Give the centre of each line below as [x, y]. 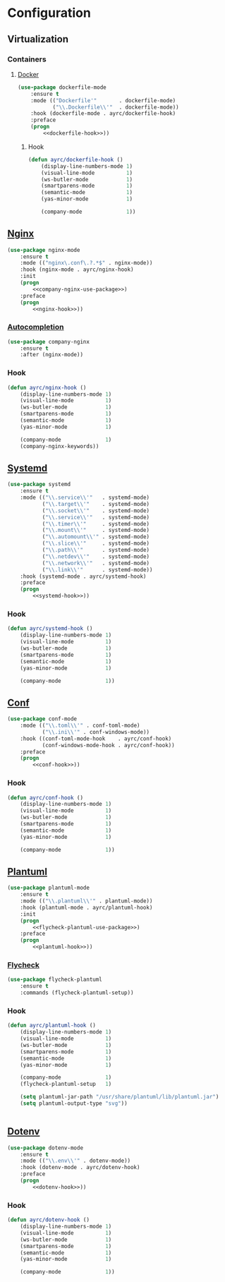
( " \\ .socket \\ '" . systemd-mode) [96, 510]
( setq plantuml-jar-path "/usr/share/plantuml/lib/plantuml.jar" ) [120, 1097]
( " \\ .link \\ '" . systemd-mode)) [97, 569]
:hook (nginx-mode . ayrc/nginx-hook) [77, 270]
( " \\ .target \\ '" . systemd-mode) [96, 504]
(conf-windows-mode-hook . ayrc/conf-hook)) [108, 745]
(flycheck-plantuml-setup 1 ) [66, 1084]
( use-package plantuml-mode [49, 888]
